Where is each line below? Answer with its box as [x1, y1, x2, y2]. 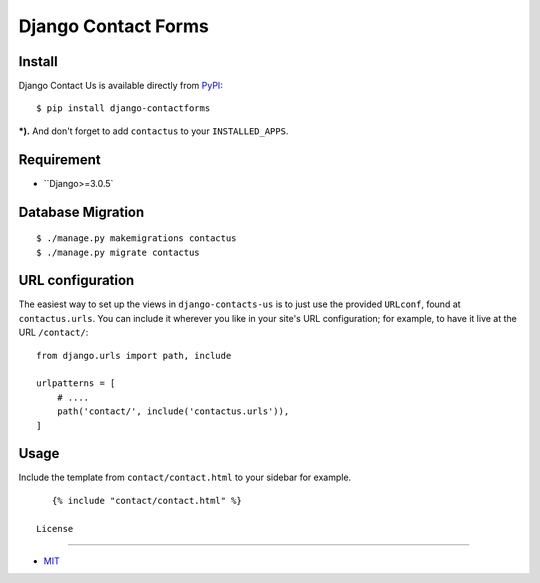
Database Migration [18, 203, 145, 220]
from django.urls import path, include [36, 350, 232, 361]
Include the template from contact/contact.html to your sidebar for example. [18, 471, 352, 484]
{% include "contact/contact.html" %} [51, 495, 242, 506]
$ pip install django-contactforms [36, 103, 211, 114]
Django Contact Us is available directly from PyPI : [18, 80, 224, 92]
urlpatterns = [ [36, 378, 116, 389]
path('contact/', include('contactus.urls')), [56, 406, 290, 417]
